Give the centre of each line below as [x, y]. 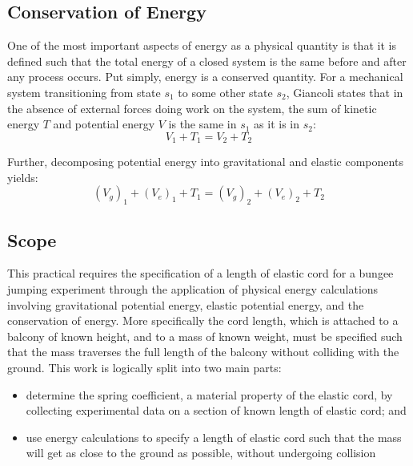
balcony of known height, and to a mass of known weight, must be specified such [205, 336]
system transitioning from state [84, 92]
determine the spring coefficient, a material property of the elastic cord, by [209, 394]
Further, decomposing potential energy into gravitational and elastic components [205, 162]
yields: [23, 177]
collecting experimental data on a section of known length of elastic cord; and [216, 410]
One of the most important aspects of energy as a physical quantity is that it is [202, 45]
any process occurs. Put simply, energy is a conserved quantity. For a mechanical [205, 77]
